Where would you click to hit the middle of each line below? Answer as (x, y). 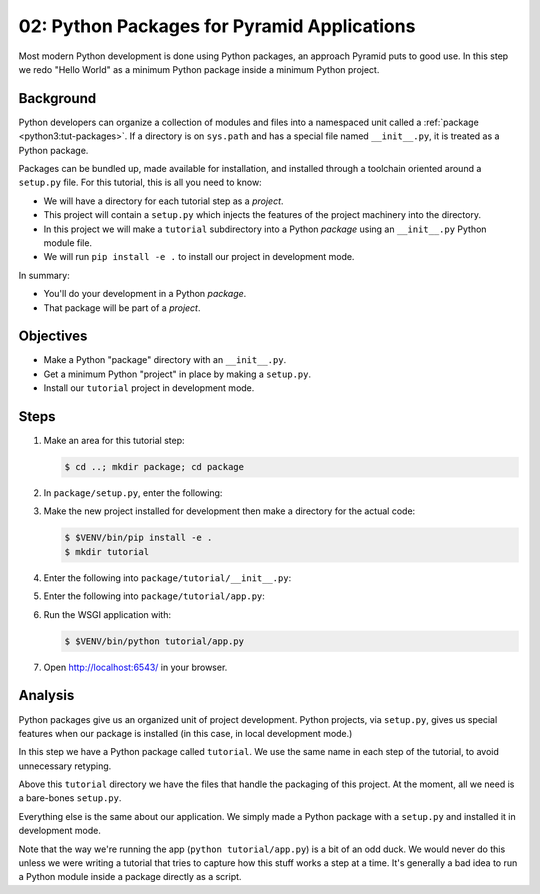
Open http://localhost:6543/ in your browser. (135, 667)
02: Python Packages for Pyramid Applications (217, 26)
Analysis (46, 695)
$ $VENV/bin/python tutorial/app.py (154, 641)
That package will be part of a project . (122, 307)
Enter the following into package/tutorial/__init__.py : (167, 577)
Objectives (53, 336)
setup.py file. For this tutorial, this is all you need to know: (140, 182)
